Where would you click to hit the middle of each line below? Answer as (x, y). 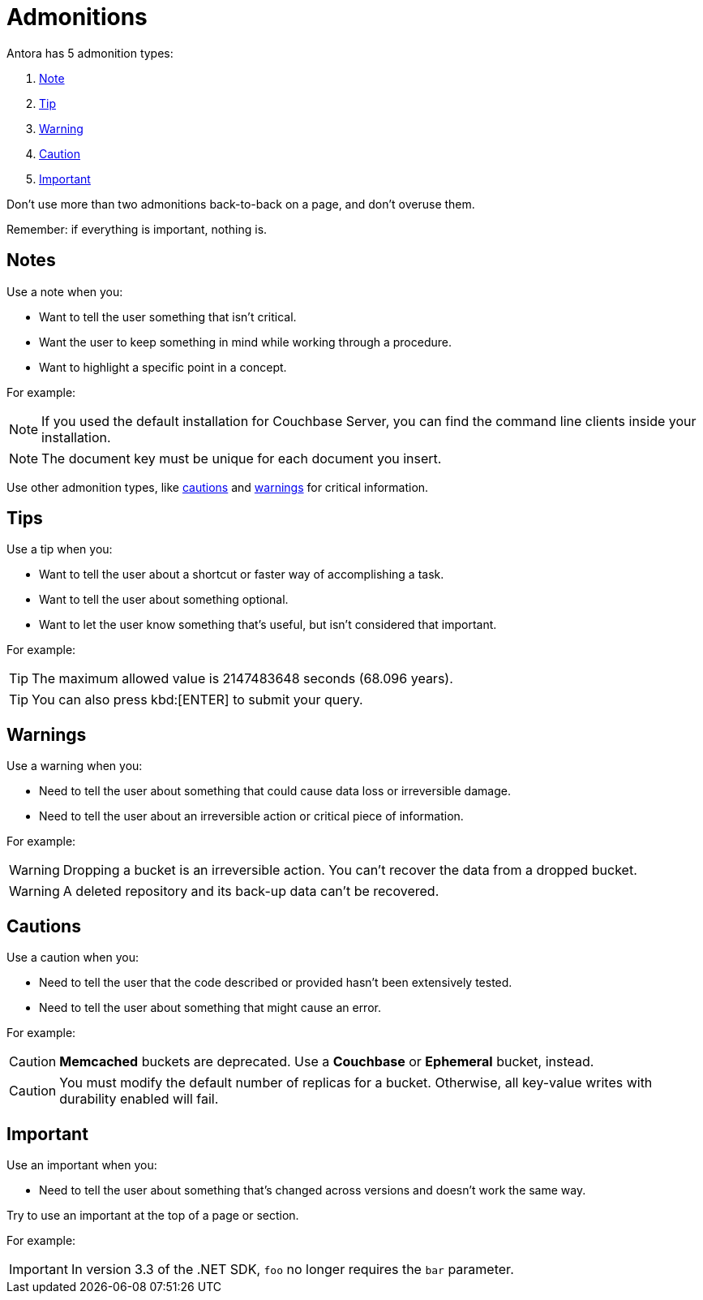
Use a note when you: (65, 291)
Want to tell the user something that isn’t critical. (168, 316)
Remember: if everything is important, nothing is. (137, 229)
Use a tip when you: (60, 549)
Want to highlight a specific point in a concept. (163, 367)
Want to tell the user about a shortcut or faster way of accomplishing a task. (242, 575)
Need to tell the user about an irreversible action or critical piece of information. (251, 816)
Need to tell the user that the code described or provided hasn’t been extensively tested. (276, 983)
